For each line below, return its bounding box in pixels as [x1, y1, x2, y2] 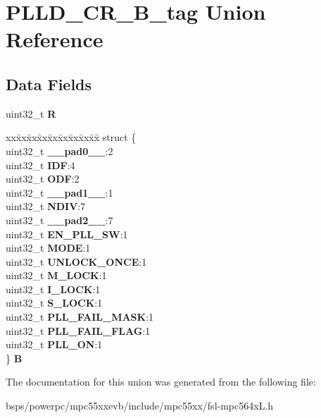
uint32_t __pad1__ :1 [6, 185, 113, 199]
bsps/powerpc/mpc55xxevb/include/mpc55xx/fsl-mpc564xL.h [6, 398, 274, 413]
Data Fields [6, 73, 92, 94]
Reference [6, 25, 103, 54]
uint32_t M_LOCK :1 [6, 268, 107, 283]
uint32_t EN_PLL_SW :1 [6, 226, 128, 241]
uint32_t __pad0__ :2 [6, 143, 113, 158]
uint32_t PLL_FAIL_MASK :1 [6, 309, 154, 324]
